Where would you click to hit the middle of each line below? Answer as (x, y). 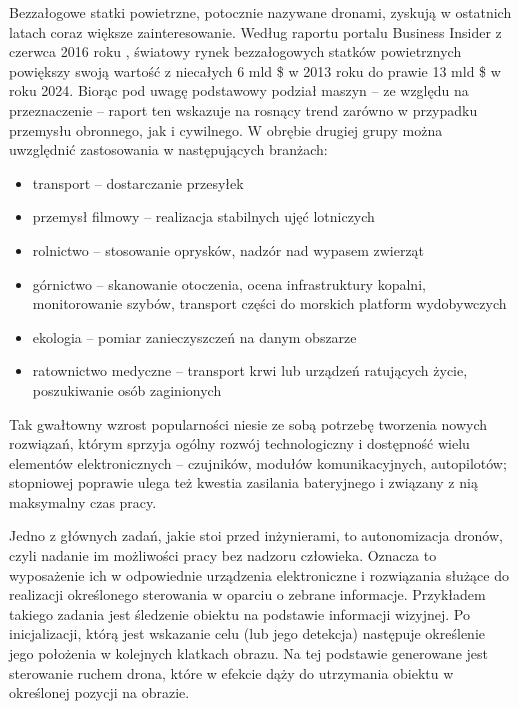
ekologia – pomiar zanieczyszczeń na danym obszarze (194, 336)
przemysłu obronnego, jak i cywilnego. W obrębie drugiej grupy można (226, 129)
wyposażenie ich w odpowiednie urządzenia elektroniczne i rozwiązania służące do (259, 574)
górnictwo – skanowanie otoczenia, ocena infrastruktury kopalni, (229, 283)
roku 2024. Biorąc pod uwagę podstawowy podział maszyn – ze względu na (239, 90)
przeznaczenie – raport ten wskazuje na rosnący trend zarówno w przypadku (243, 109)
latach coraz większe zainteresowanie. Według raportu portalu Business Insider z (255, 31)
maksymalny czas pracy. (83, 501)
